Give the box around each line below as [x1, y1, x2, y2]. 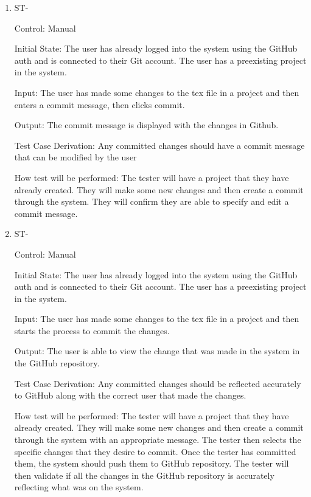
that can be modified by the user [14, 151, 137, 163]
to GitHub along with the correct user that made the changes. [14, 389, 246, 402]
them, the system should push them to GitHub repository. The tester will [14, 457, 289, 470]
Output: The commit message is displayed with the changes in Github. [14, 118, 279, 131]
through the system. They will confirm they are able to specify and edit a [14, 195, 289, 208]
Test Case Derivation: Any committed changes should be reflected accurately [14, 377, 301, 389]
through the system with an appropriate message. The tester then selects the [14, 433, 301, 446]
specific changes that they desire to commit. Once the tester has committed [14, 445, 296, 458]
